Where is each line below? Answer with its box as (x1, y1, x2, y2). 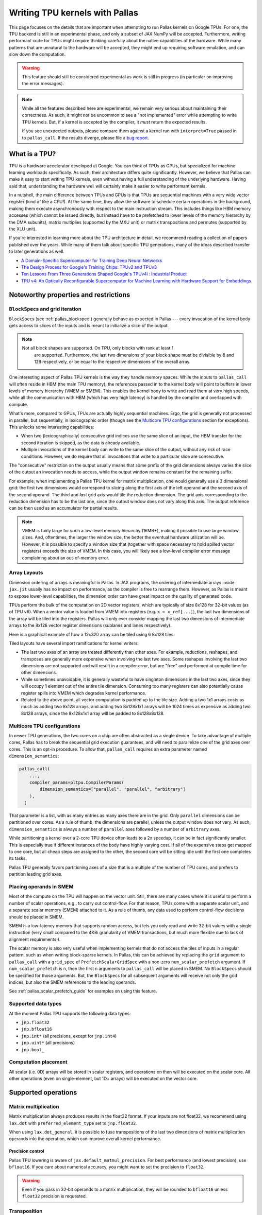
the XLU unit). (9, 226, 37, 232)
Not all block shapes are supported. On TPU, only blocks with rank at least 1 (22, 345, 174, 351)
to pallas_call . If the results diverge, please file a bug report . (22, 135, 149, 140)
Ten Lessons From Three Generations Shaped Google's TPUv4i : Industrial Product (21, 271, 187, 277)
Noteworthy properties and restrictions (9, 291, 131, 299)
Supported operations (9, 1088, 77, 1096)
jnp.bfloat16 (21, 1026, 52, 1032)
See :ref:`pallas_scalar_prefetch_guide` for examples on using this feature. (9, 988, 157, 994)
